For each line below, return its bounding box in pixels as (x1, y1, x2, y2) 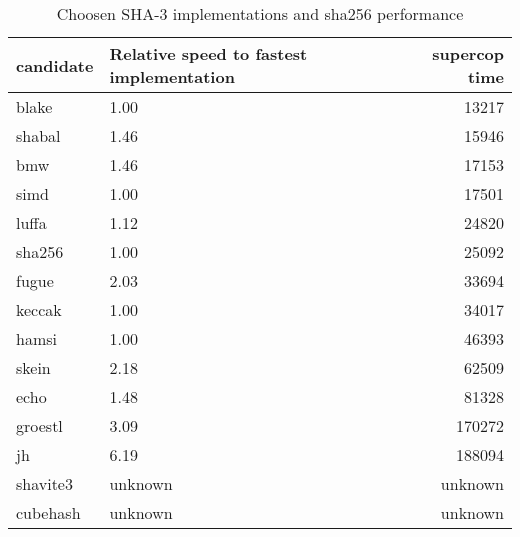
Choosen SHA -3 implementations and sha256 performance (56, 2, 464, 25)
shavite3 (16, 472, 73, 495)
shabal (16, 124, 61, 147)
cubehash (16, 501, 81, 524)
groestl (16, 414, 63, 437)
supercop (432, 42, 504, 65)
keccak (16, 298, 62, 321)
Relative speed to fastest (109, 42, 308, 65)
